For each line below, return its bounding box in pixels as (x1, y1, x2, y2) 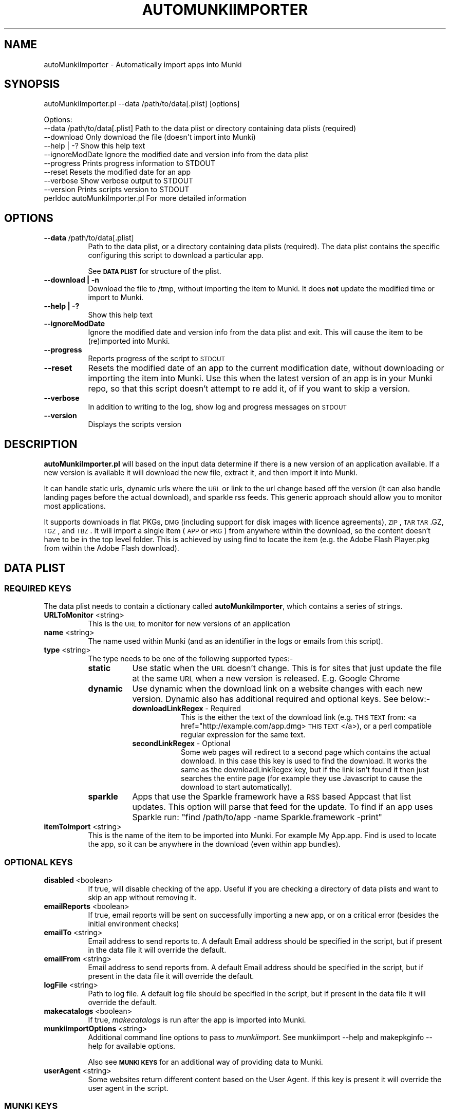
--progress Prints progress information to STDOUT (44, 159, 216, 168)
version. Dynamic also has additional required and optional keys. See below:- (132, 694, 430, 704)
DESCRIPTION (4, 437, 78, 451)
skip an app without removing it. (88, 893, 196, 902)
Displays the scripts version (88, 420, 182, 429)
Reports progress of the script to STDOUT (88, 354, 226, 363)
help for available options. (88, 1042, 176, 1051)
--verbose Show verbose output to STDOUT (44, 176, 194, 185)
